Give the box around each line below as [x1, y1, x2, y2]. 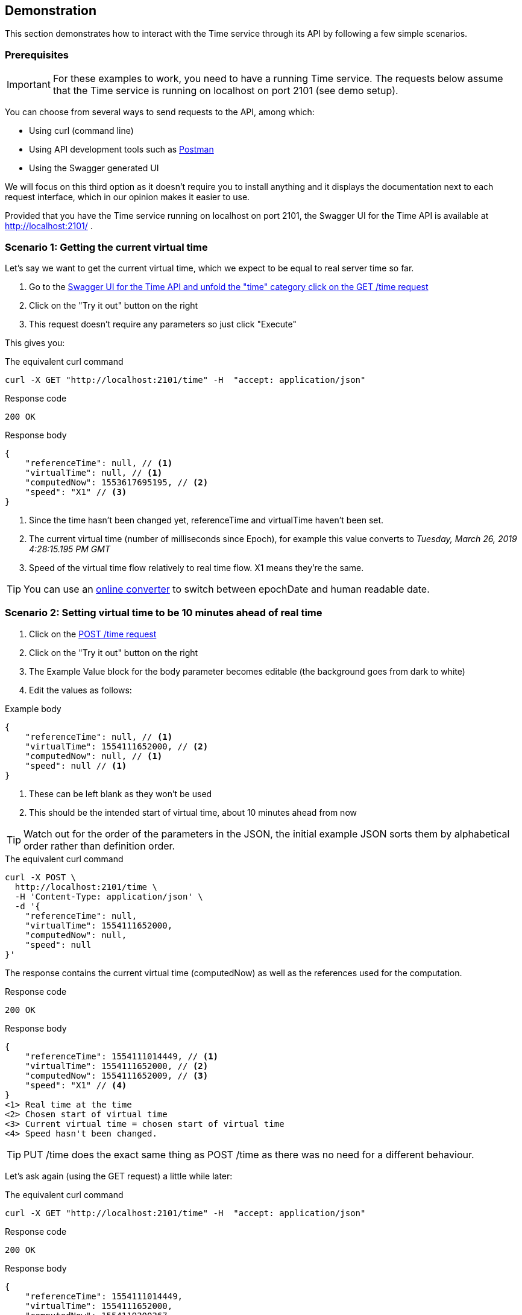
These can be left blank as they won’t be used [29, 788, 212, 799]
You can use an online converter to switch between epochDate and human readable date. [24, 582, 430, 595]
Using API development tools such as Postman [29, 144, 214, 155]
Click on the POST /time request [29, 628, 157, 639]
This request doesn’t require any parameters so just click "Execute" [29, 318, 297, 329]
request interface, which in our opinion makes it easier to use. [5, 192, 250, 203]
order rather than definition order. [24, 839, 175, 852]
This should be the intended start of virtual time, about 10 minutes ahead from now [29, 807, 357, 818]
